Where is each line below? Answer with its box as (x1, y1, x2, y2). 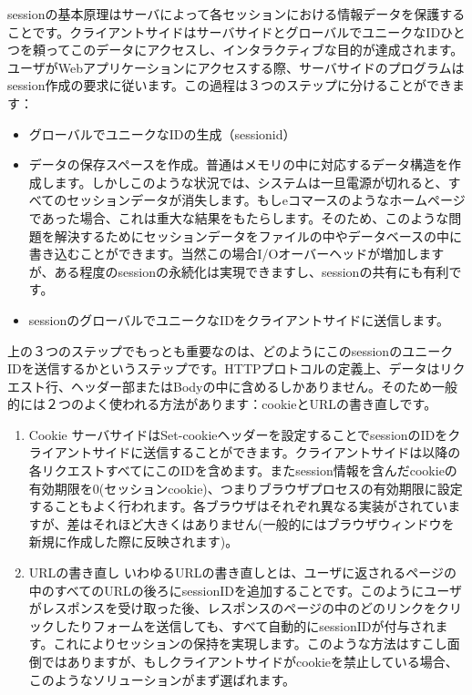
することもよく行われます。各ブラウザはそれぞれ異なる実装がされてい (28, 496, 448, 516)
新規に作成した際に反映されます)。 (28, 532, 239, 551)
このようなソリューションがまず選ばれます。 (28, 669, 296, 689)
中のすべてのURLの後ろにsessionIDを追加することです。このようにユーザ (28, 580, 462, 599)
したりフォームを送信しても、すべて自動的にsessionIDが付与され (54, 616, 436, 635)
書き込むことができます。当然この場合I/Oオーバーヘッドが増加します (28, 244, 445, 263)
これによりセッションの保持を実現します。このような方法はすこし (53, 634, 447, 653)
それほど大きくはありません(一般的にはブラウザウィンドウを (92, 514, 455, 533)
